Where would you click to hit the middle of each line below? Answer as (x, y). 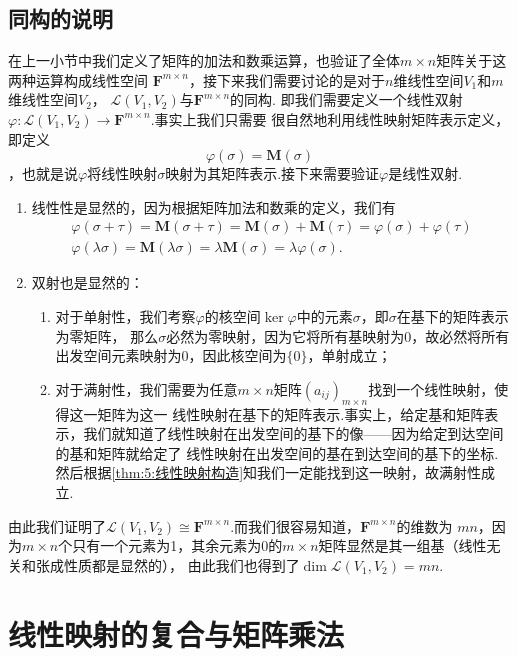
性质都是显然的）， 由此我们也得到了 (181, 564)
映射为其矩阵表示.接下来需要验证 (272, 173)
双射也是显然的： (87, 282)
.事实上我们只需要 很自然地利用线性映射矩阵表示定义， (330, 118)
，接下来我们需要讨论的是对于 (287, 79)
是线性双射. (425, 173)
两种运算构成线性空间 (78, 79)
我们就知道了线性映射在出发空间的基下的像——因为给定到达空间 (293, 433)
